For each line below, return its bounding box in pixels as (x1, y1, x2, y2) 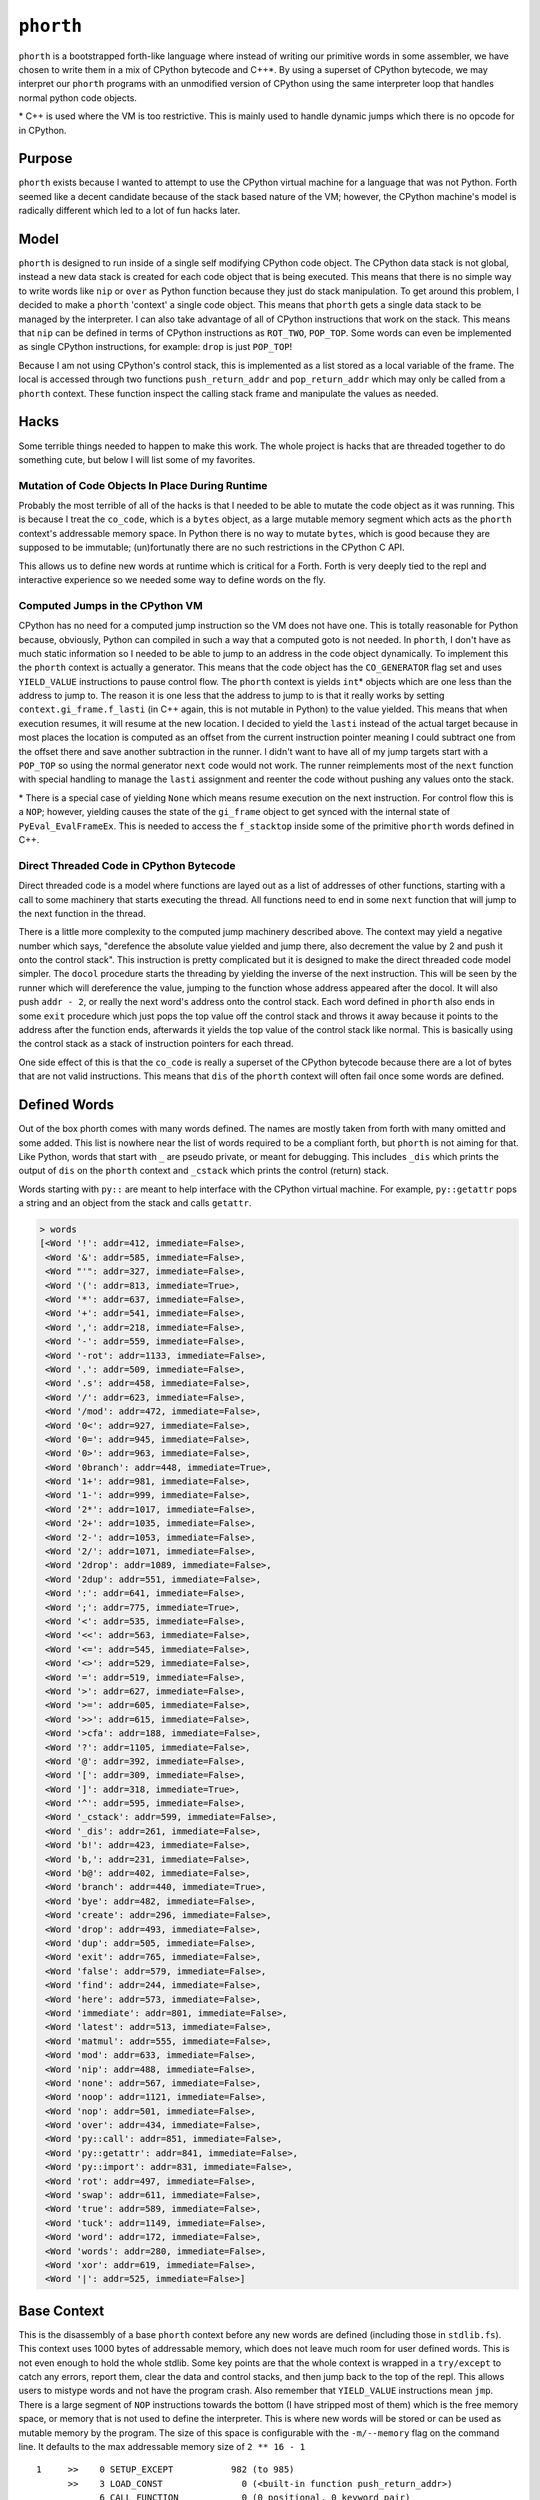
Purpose (18, 150, 73, 167)
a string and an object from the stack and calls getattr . (18, 1197, 252, 1209)
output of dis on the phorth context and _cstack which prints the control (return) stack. (18, 1165, 389, 1177)
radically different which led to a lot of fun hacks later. (18, 205, 241, 217)
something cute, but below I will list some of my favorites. (18, 453, 256, 465)
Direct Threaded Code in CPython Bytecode (18, 858, 236, 872)
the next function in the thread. (18, 907, 147, 919)
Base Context (18, 2302, 105, 2319)
